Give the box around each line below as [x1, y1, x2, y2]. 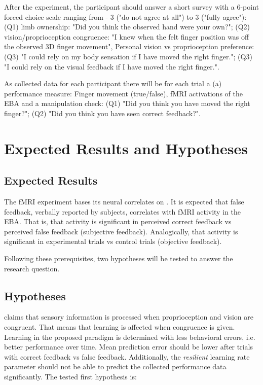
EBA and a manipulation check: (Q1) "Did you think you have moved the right [4, 98, 250, 109]
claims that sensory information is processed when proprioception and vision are [4, 311, 253, 322]
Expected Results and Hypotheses [4, 137, 248, 158]
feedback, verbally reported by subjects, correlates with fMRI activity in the [4, 206, 241, 217]
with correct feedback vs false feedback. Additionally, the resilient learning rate [4, 351, 250, 362]
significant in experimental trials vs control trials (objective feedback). [4, 236, 222, 247]
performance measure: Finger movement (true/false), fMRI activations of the [4, 88, 243, 98]
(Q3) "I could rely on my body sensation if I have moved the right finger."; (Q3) [4, 51, 252, 61]
